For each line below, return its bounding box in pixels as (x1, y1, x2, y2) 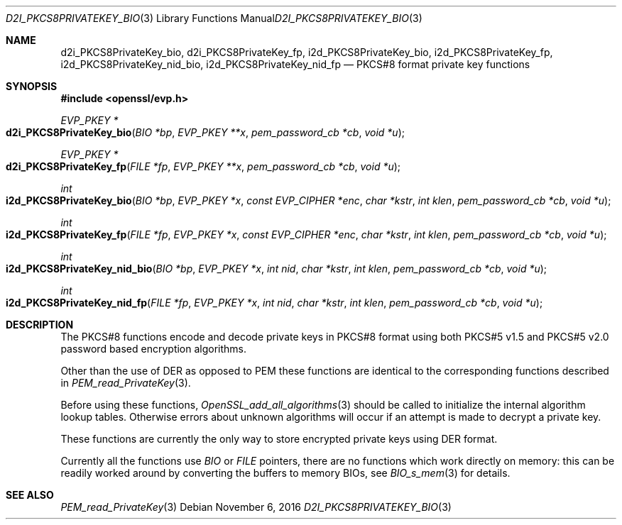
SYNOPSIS (6, 80, 58, 92)
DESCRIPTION (6, 319, 74, 331)
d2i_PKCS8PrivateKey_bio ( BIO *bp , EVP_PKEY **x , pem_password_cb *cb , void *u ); (6, 126, 405, 138)
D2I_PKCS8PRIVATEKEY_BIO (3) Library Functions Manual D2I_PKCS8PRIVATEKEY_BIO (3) (6, 12, 422, 24)
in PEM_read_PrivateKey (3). (60, 377, 191, 389)
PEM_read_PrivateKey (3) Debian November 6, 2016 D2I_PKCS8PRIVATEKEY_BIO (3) (60, 501, 452, 513)
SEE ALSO (6, 489, 54, 501)
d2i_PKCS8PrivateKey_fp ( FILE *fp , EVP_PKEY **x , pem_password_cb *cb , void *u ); (6, 160, 401, 172)
